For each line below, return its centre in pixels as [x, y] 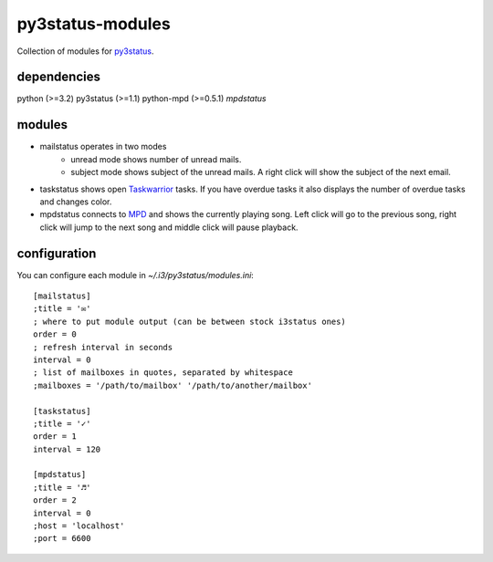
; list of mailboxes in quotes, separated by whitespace [163, 373]
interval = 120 [67, 449]
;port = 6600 [62, 539]
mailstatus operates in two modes [103, 147]
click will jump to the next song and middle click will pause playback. [169, 227]
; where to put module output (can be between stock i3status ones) [189, 321]
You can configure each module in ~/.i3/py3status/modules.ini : [136, 275]
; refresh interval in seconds [103, 347]
